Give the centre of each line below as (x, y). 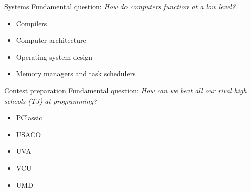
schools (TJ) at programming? (51, 100)
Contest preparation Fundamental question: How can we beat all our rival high (126, 90)
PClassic (29, 117)
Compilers (32, 23)
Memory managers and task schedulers (76, 74)
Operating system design (54, 57)
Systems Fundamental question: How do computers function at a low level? (120, 6)
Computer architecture (51, 40)
